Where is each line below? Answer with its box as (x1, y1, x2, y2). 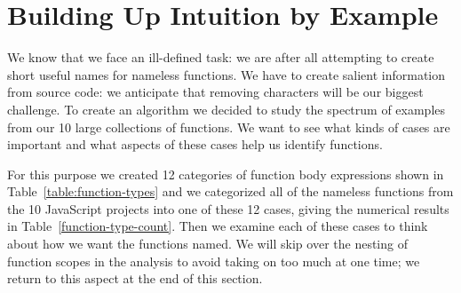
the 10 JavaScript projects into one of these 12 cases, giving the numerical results (7, 199, 449, 218)
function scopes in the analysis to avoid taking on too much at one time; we (7, 251, 420, 270)
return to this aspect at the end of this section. (7, 269, 263, 288)
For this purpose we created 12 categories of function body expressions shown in (7, 164, 444, 183)
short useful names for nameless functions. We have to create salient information (7, 65, 446, 83)
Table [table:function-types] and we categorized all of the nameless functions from (7, 182, 454, 201)
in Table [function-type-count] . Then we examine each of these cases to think (7, 217, 428, 235)
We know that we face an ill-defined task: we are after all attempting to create (7, 48, 434, 67)
